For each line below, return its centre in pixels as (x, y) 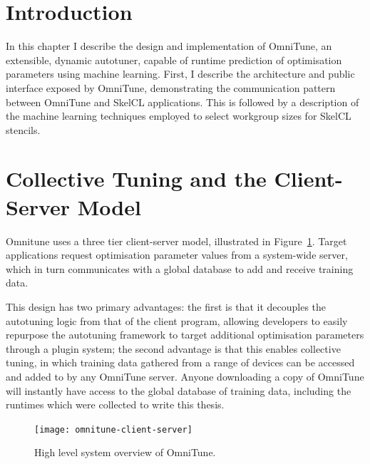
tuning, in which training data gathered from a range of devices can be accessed (180, 362)
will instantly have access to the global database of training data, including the (179, 390)
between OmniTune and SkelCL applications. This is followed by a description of (183, 102)
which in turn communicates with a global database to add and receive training (180, 268)
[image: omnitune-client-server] (113, 429)
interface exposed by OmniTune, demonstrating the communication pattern (171, 87)
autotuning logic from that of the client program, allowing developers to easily (177, 320)
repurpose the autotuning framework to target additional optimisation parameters (185, 335)
